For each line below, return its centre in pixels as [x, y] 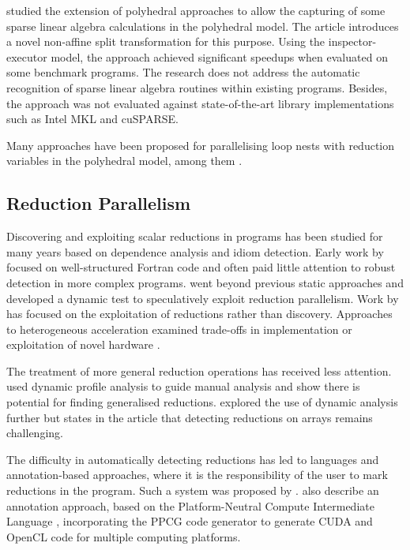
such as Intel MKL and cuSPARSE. [92, 119]
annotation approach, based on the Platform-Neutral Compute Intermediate [190, 505]
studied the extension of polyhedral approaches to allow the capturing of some [196, 10]
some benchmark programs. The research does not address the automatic [183, 72]
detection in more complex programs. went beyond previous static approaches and [205, 282]
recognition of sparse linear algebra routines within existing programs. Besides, [197, 87]
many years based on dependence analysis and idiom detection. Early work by [195, 251]
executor [27, 56]
